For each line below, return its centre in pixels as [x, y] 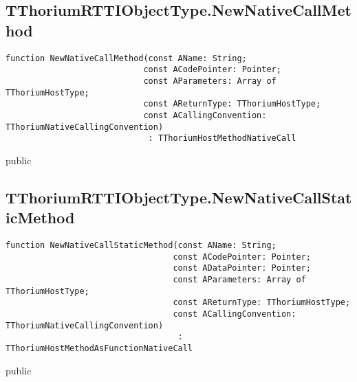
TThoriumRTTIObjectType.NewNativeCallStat [179, 197]
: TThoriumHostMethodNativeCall [222, 138]
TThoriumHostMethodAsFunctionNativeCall [99, 348]
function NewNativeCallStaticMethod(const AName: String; [141, 246]
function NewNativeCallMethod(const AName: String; [126, 58]
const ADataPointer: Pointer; [242, 268]
